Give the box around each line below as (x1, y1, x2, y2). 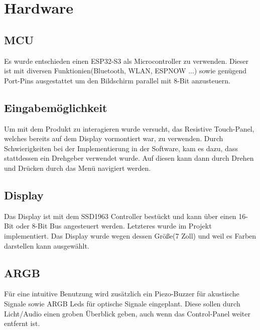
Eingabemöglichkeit (4, 99, 107, 115)
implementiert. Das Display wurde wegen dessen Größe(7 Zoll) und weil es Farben (4, 230, 256, 241)
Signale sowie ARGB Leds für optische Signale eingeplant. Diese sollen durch (4, 298, 240, 308)
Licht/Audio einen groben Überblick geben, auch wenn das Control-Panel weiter (4, 308, 251, 318)
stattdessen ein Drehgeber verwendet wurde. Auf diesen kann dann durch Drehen (4, 153, 254, 163)
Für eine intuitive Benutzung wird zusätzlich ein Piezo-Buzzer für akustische (4, 288, 239, 299)
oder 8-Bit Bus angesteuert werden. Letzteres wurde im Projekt (16, 221, 212, 231)
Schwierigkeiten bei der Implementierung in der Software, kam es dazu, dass (4, 143, 238, 153)
